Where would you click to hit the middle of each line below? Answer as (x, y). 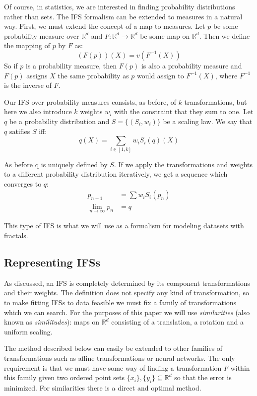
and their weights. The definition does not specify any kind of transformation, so (127, 293)
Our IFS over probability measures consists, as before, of (90, 101)
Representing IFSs (52, 262)
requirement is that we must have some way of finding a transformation (113, 367)
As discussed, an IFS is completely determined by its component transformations (127, 283)
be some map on (165, 35)
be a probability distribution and (59, 121)
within (240, 367)
